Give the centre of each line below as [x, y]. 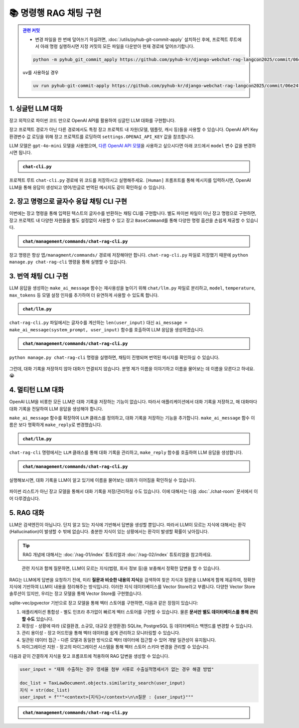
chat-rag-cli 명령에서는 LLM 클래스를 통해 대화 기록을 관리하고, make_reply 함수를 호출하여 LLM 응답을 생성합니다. [126, 452]
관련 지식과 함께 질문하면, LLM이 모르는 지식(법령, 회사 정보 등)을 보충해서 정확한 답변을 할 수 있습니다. [121, 569]
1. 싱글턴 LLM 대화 [36, 108]
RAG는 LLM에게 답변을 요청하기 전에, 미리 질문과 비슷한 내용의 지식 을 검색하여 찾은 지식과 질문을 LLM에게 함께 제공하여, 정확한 [132, 580]
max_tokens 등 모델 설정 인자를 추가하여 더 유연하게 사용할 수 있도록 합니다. [84, 295]
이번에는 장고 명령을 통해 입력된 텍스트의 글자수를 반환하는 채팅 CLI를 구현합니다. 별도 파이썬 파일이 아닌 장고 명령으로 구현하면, [133, 213]
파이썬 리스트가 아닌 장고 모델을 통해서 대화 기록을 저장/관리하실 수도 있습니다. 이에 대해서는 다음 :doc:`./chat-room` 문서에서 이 [134, 491]
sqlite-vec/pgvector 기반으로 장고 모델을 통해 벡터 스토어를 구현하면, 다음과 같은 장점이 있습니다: [104, 602]
